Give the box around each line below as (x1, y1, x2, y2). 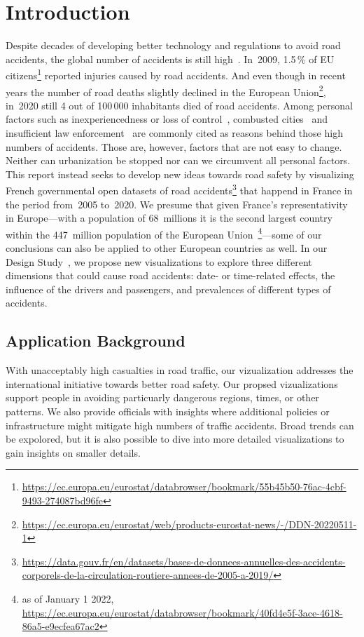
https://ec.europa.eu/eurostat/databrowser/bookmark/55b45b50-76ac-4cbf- (22, 479, 346, 494)
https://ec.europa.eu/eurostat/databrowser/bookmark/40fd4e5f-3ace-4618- (22, 605, 343, 619)
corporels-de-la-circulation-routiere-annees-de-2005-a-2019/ (22, 568, 274, 582)
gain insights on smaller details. (6, 445, 141, 460)
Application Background (6, 330, 185, 351)
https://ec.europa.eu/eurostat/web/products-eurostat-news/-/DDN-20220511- (22, 516, 357, 531)
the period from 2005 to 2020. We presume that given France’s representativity (6, 196, 348, 211)
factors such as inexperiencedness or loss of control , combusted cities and (6, 112, 328, 126)
